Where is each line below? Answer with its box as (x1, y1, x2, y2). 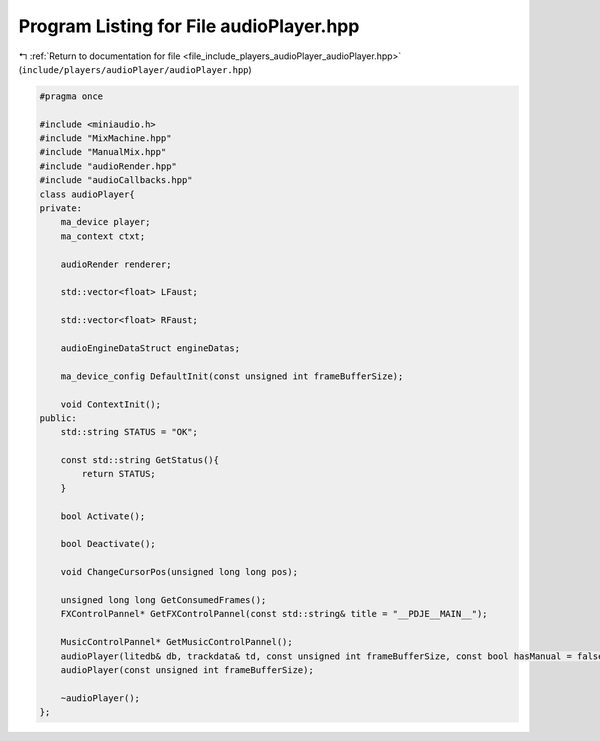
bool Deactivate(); (60, 538, 157, 550)
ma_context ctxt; (60, 230, 146, 242)
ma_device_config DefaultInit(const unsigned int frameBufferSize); (60, 370, 404, 382)
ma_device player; (60, 216, 151, 228)
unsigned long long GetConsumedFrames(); (60, 594, 267, 605)
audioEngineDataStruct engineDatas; (60, 342, 240, 354)
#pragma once (39, 90, 104, 102)
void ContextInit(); (60, 398, 162, 410)
